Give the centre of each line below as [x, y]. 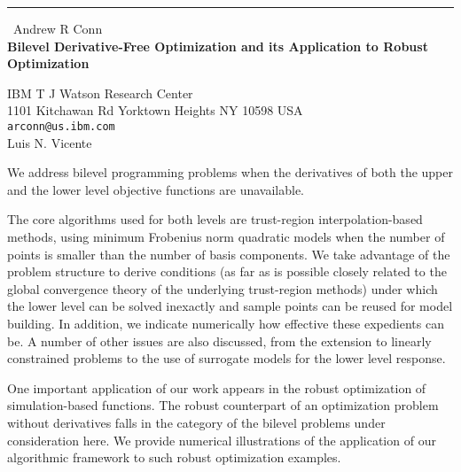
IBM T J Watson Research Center [100, 93]
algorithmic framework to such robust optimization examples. [174, 457]
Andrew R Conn [58, 28]
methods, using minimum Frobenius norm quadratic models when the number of [226, 236]
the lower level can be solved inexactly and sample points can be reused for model [230, 306]
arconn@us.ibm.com [61, 126]
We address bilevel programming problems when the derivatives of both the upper [230, 172]
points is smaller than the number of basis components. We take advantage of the [229, 254]
